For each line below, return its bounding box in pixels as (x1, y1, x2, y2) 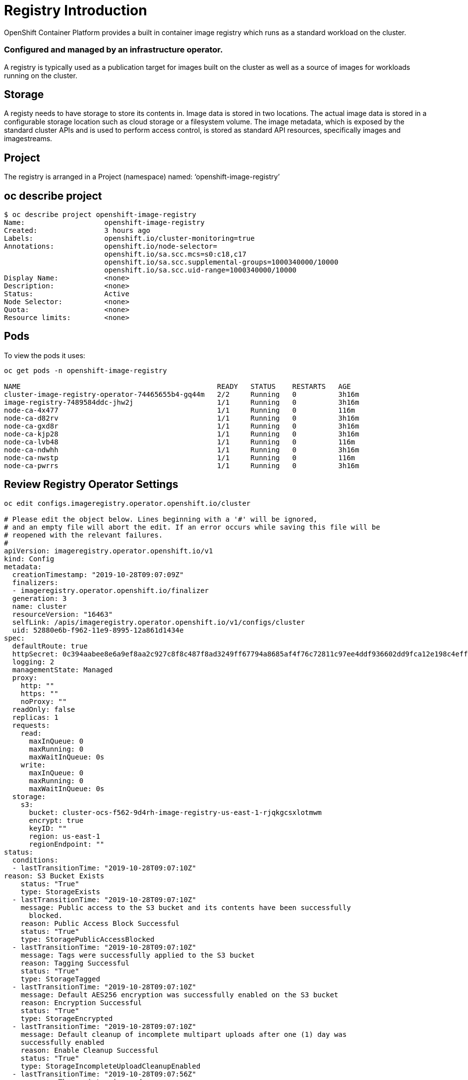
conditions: (12, 856, 58, 864)
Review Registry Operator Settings (4, 478, 178, 491)
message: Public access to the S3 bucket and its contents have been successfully (20, 903, 351, 912)
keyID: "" (29, 824, 67, 832)
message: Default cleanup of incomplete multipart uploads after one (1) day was (20, 1030, 347, 1038)
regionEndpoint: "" (29, 840, 105, 848)
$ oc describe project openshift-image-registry (4, 211, 196, 219)
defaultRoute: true (12, 642, 88, 650)
